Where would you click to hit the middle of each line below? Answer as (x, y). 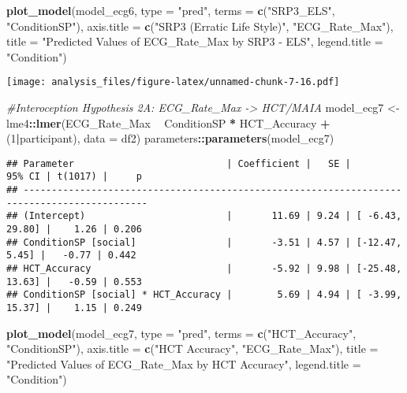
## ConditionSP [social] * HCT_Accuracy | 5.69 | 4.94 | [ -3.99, (204, 295)
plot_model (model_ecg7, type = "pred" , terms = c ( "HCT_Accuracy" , (181, 333)
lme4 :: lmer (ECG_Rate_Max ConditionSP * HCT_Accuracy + (168, 122)
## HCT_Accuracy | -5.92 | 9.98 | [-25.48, (204, 269)
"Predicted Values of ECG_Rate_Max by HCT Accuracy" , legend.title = (184, 363)
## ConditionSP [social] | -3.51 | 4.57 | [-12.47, (204, 242)
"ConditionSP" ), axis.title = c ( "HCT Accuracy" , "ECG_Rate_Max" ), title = (192, 349)
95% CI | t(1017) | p (74, 177)
